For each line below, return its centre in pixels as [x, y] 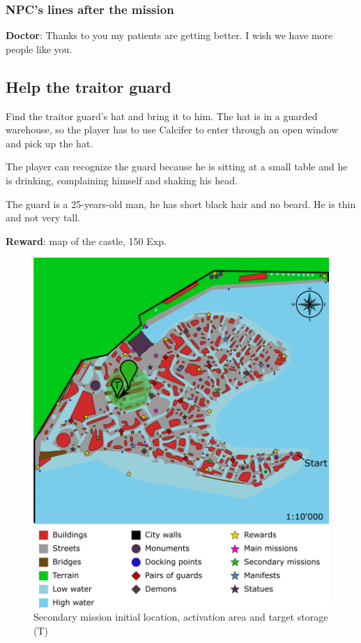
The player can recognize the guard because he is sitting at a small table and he [177, 167]
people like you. [39, 49]
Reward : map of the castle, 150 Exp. [86, 241]
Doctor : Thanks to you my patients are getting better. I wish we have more [169, 35]
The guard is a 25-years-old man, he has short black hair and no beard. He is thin [181, 204]
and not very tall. [43, 217]
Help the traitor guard [89, 86]
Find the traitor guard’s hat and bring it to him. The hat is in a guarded [162, 116]
